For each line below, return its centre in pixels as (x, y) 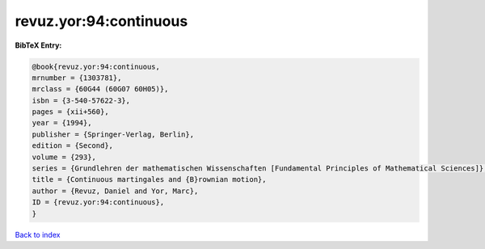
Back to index (38, 234)
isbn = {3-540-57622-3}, (81, 100)
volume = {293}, (64, 157)
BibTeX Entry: (38, 45)
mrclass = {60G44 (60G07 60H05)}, (100, 89)
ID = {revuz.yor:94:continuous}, (98, 203)
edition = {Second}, (72, 146)
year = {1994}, (62, 123)
